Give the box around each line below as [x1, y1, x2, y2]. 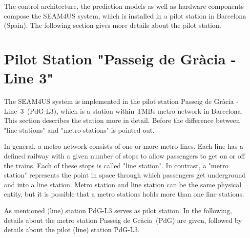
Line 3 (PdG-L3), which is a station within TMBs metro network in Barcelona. [4, 105, 243, 116]
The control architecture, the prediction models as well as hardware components [4, 1, 244, 11]
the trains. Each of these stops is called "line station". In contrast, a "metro [4, 160, 229, 170]
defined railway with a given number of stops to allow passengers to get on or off [4, 151, 246, 161]
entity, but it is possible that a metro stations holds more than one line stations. [4, 189, 244, 199]
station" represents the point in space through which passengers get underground [4, 170, 246, 180]
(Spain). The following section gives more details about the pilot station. [4, 20, 221, 30]
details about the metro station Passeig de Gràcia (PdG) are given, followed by [4, 215, 242, 225]
